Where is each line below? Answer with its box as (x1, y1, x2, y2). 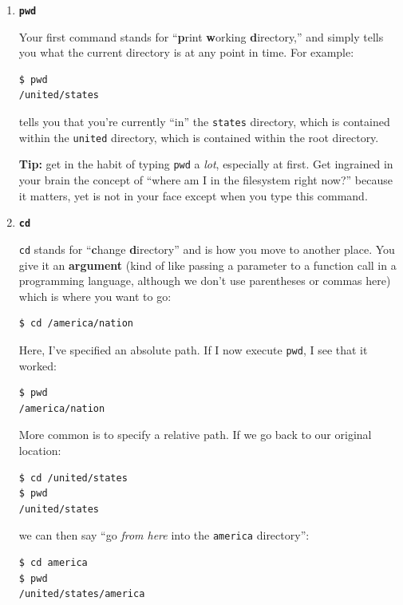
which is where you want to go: (18, 287, 172, 304)
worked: (18, 357, 57, 374)
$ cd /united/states (18, 472, 128, 484)
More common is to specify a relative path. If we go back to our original (18, 426, 372, 443)
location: (18, 441, 61, 458)
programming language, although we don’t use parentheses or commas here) (18, 272, 391, 289)
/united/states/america (18, 588, 145, 600)
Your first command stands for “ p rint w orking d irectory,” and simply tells (18, 28, 384, 45)
